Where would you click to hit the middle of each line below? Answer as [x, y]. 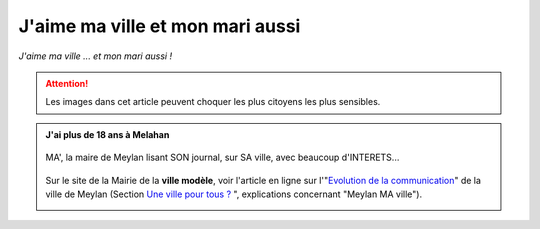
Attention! [67, 83]
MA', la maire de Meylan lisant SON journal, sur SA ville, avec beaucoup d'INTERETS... [222, 157]
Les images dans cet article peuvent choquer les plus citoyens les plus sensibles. [213, 102]
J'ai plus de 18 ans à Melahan [107, 134]
